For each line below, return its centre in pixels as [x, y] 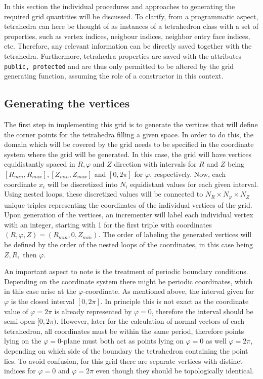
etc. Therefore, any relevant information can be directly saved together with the [128, 46]
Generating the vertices [67, 103]
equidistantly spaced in [40, 164]
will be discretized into [82, 184]
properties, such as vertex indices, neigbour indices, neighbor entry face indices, [127, 36]
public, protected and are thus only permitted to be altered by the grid [119, 66]
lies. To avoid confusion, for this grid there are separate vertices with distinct [124, 361]
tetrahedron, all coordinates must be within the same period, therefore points [124, 331]
